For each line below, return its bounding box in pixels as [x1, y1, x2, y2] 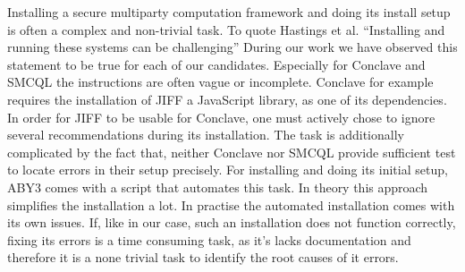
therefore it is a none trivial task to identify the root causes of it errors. [7, 248, 399, 267]
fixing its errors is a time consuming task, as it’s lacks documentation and [7, 230, 411, 249]
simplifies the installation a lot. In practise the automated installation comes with [7, 195, 455, 214]
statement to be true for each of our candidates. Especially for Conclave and [7, 55, 426, 73]
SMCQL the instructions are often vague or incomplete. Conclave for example [7, 72, 434, 91]
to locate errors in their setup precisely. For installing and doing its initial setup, [7, 160, 448, 179]
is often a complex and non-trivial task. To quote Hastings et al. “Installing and [7, 20, 445, 38]
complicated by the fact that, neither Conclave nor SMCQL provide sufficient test [7, 142, 456, 161]
